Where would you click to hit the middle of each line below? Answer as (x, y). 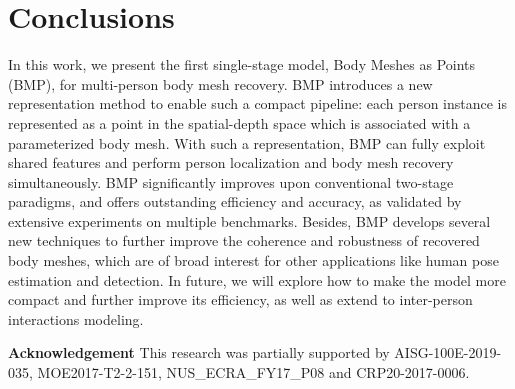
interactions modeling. (76, 318)
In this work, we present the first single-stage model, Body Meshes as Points (242, 64)
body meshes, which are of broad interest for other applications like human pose (253, 260)
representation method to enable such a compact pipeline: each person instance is (258, 103)
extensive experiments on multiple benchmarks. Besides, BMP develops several (249, 220)
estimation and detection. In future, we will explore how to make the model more (257, 279)
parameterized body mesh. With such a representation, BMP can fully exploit (247, 142)
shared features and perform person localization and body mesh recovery (231, 162)
